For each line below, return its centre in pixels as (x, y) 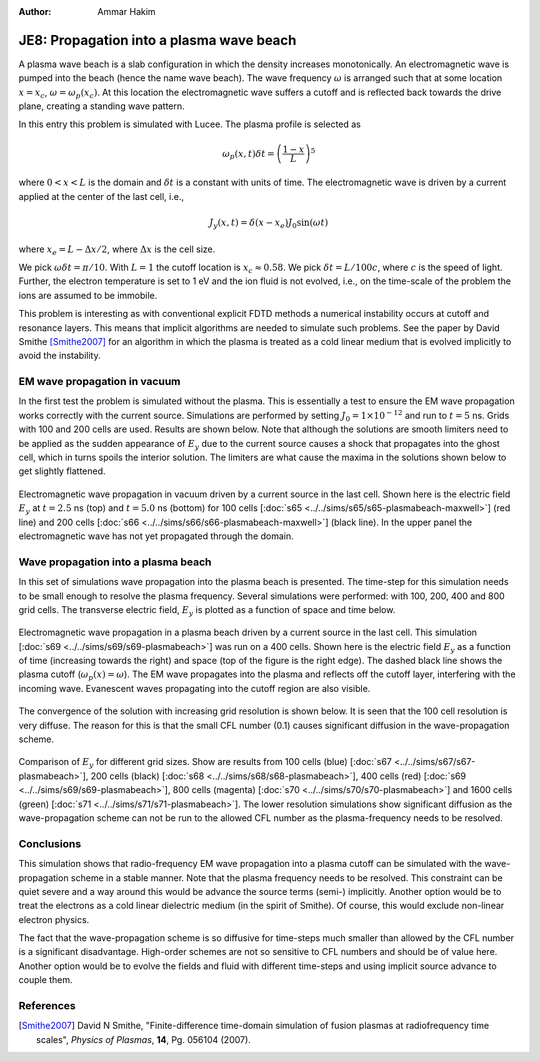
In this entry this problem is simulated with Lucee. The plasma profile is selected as (190, 124)
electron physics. (54, 919)
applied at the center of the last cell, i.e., (101, 196)
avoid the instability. (59, 356)
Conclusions (50, 843)
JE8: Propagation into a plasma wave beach (157, 40)
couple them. (46, 980)
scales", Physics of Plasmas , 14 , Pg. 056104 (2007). (144, 1039)
